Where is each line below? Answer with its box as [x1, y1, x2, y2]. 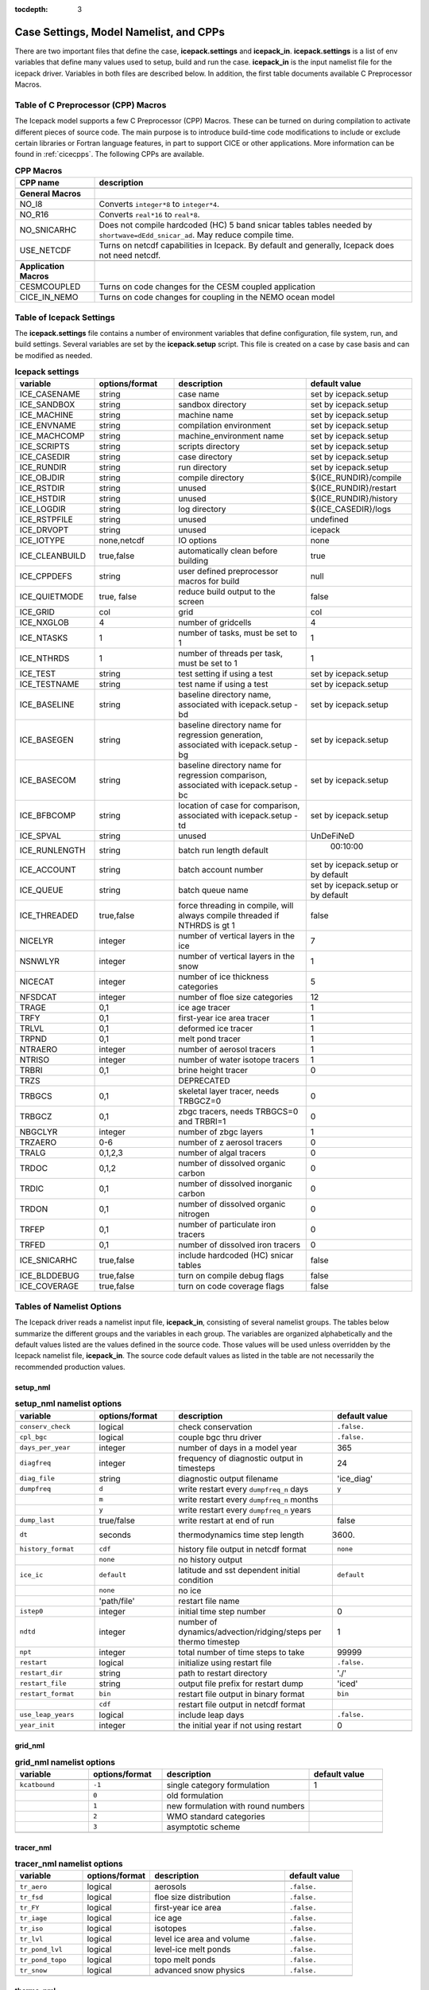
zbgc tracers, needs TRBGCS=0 [178, 1106, 299, 1118]
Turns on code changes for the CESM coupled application [99, 281, 315, 292]
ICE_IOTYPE [19, 535, 65, 546]
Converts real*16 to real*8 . [99, 209, 200, 220]
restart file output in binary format [178, 1688, 305, 1699]
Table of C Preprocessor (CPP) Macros [14, 99, 167, 111]
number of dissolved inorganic [178, 1178, 293, 1189]
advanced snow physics [154, 1965, 245, 1976]
